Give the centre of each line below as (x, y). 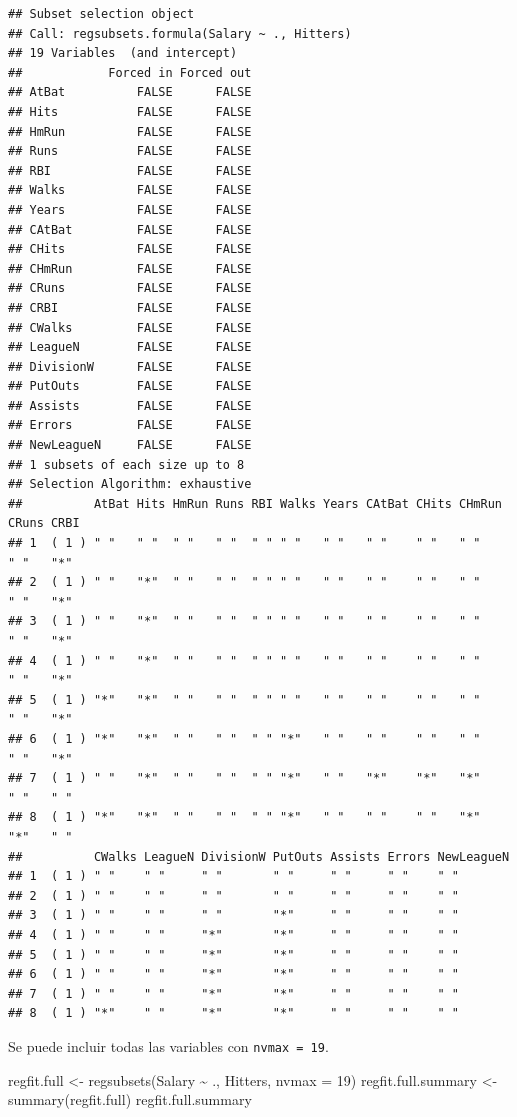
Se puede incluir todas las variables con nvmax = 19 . (168, 1045)
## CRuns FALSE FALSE (130, 288)
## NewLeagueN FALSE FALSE (130, 445)
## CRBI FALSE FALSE (130, 307)
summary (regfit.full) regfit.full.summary (130, 1099)
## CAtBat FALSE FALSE (130, 229)
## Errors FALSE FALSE (130, 425)
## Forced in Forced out (130, 72)
